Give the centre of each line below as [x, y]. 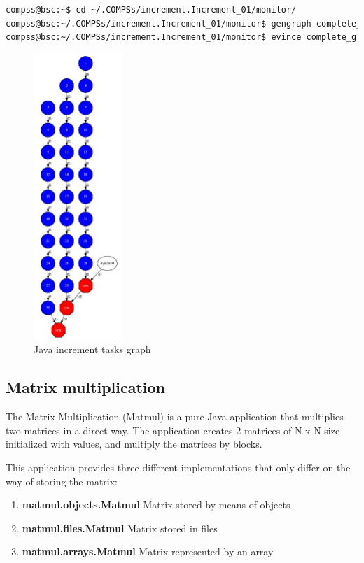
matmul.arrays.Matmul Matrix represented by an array [148, 551]
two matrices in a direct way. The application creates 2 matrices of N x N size [173, 430]
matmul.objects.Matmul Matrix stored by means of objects [156, 505]
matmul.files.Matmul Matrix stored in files [120, 528]
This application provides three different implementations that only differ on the [178, 467]
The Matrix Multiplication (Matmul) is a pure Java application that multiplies [175, 416]
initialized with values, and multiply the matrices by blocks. [134, 444]
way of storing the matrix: [62, 481]
